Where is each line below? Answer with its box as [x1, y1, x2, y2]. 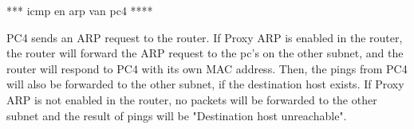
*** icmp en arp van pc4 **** [6, 2, 153, 18]
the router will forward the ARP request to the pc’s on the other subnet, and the [6, 45, 404, 61]
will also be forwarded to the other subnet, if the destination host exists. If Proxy [6, 76, 404, 92]
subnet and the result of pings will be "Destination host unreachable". [6, 107, 347, 123]
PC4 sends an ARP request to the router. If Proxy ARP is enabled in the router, [6, 29, 403, 45]
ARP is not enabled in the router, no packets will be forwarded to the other [6, 91, 377, 107]
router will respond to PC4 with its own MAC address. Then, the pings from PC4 [6, 60, 408, 76]
